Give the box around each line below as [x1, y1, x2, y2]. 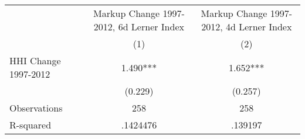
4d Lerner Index [226, 20, 292, 33]
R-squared [9, 118, 52, 131]
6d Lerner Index [118, 20, 184, 33]
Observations [9, 101, 63, 114]
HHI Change [9, 54, 61, 67]
